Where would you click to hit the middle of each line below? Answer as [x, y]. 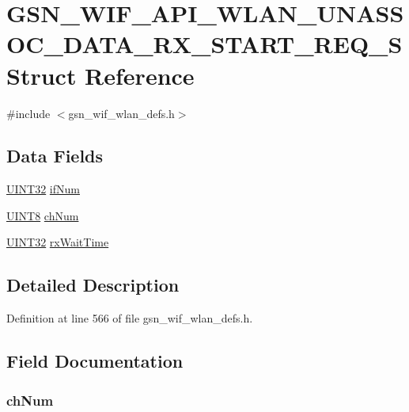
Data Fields [55, 156]
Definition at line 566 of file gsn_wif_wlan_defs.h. [130, 318]
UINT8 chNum [43, 215]
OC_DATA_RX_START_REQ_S [204, 44]
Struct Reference [100, 75]
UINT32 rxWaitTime [58, 242]
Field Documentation [95, 361]
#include [28, 113]
